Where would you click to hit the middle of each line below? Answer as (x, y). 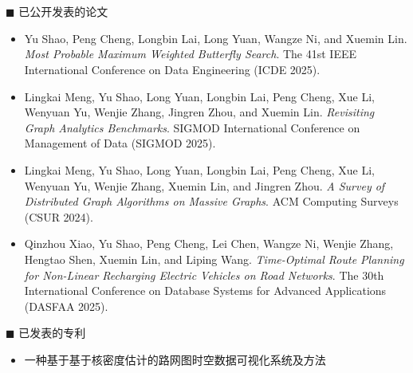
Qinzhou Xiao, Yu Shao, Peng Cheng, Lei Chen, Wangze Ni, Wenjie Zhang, (209, 243)
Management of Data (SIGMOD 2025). (120, 143)
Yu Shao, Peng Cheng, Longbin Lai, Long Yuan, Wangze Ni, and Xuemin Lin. (216, 38)
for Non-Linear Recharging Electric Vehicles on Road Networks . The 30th (204, 275)
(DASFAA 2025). (66, 306)
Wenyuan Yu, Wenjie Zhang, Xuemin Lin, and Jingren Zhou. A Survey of (205, 185)
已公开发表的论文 (63, 12)
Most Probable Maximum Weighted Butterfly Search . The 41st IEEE (191, 54)
